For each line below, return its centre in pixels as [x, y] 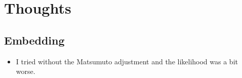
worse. [26, 71]
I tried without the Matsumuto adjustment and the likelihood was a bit [127, 61]
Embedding [34, 40]
